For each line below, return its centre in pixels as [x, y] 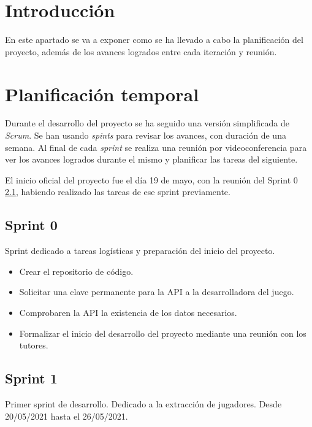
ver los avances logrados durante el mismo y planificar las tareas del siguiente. [151, 159]
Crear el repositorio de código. [76, 271]
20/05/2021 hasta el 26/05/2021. [67, 416]
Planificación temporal [102, 94]
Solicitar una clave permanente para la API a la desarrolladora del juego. [157, 292]
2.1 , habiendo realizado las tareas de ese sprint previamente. [118, 192]
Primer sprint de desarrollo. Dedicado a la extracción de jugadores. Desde [143, 403]
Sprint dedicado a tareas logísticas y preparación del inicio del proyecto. [140, 251]
